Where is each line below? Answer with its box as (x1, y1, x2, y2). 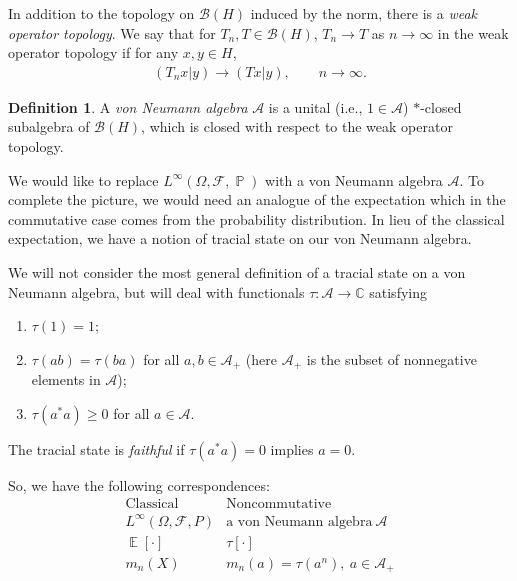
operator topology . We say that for (8, 22, 216, 43)
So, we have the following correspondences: (8, 474, 270, 495)
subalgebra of (8, 116, 90, 137)
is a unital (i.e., (268, 96, 363, 117)
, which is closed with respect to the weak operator (141, 116, 453, 137)
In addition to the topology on (8, 3, 195, 23)
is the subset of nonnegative (306, 348, 477, 369)
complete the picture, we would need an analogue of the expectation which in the (8, 189, 506, 210)
